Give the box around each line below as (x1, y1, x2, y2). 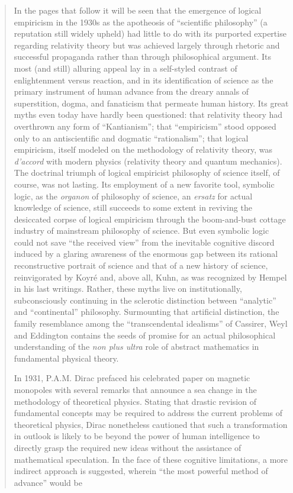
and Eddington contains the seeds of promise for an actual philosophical (14, 328, 276, 341)
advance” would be (14, 476, 82, 488)
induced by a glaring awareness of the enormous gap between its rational (14, 247, 278, 260)
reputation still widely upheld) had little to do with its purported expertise (14, 27, 286, 40)
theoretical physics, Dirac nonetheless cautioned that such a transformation (14, 418, 288, 430)
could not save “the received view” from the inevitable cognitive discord (14, 236, 275, 248)
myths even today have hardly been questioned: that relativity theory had (14, 108, 283, 121)
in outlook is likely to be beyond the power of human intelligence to (14, 430, 260, 442)
